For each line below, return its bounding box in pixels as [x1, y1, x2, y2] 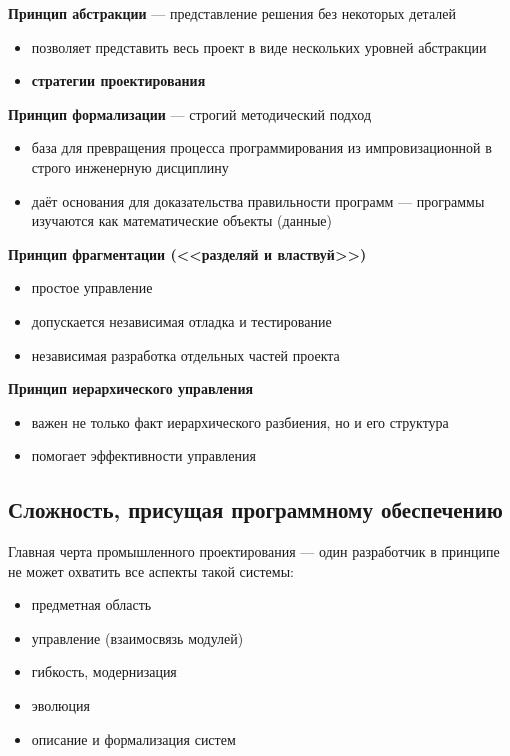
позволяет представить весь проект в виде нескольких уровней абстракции [31, 36, 487, 57]
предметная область [31, 594, 152, 615]
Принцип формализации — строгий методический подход [8, 103, 372, 124]
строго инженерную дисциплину [31, 156, 229, 177]
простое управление [31, 277, 153, 298]
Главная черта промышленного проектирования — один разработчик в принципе [8, 541, 500, 562]
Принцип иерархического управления [8, 378, 254, 399]
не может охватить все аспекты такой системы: [8, 560, 294, 581]
